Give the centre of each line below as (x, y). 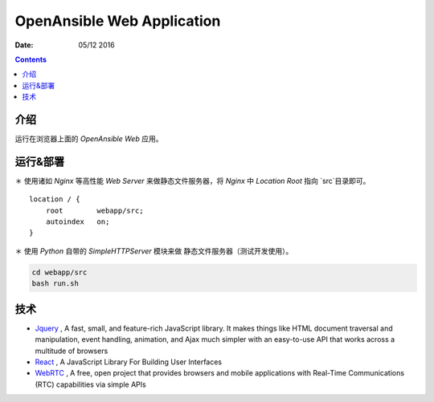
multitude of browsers (72, 351)
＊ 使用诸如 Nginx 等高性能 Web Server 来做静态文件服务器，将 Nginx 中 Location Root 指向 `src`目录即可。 (192, 181)
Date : (24, 45)
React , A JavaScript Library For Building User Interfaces (129, 362)
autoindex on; (78, 222)
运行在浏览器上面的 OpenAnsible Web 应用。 (89, 139)
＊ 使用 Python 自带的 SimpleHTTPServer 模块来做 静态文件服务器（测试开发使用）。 (154, 251)
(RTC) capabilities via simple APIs (90, 384)
